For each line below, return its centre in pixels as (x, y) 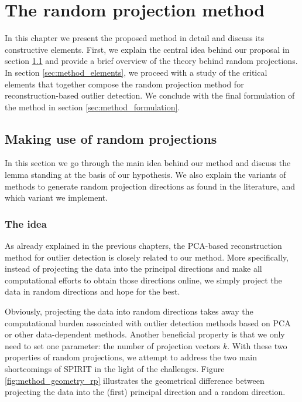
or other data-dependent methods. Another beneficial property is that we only (145, 334)
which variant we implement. (56, 197)
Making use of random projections (111, 138)
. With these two (257, 345)
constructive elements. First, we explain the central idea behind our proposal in (147, 49)
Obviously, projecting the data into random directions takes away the (129, 311)
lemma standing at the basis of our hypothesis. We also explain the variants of (145, 175)
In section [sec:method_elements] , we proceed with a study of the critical (136, 72)
